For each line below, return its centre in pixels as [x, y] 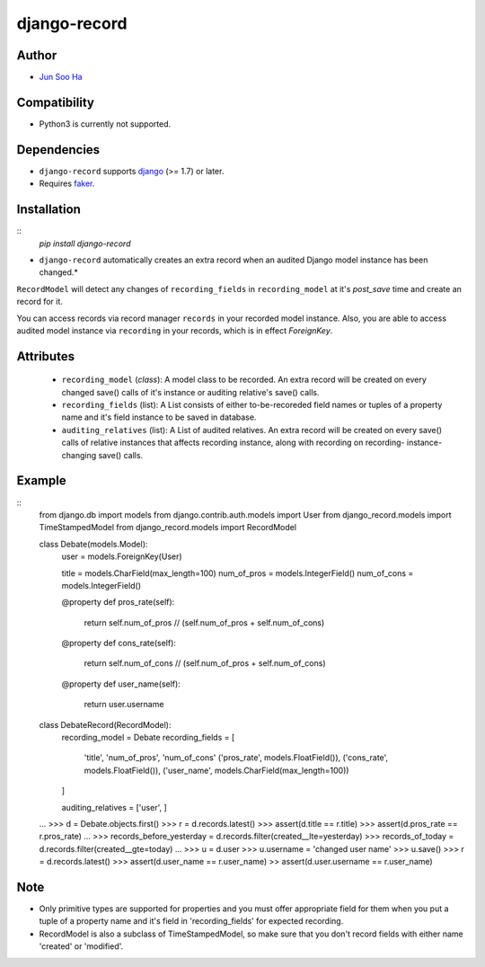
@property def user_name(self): [121, 684]
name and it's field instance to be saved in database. [159, 417]
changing [79, 455]
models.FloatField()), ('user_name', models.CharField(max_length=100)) [216, 770]
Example [41, 481]
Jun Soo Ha [61, 77]
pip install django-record [85, 244]
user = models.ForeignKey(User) [122, 556]
